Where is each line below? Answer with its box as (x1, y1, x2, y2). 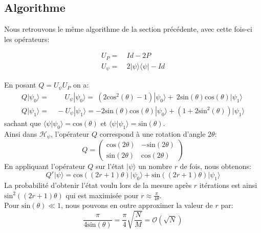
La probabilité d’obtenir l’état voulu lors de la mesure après (4, 180, 192, 190)
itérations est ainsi (199, 180, 257, 190)
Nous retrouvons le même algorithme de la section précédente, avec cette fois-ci (4, 24, 252, 34)
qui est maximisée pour (66, 189, 139, 200)
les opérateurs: (4, 33, 50, 44)
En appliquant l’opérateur (4, 161, 85, 172)
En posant (4, 79, 36, 90)
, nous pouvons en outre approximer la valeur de (61, 200, 213, 210)
